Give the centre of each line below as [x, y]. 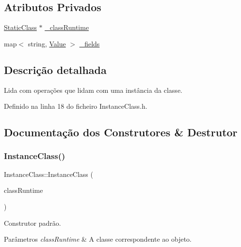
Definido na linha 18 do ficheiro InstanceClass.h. [76, 106]
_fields [89, 43]
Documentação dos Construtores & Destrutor [121, 132]
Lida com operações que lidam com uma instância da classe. [93, 90]
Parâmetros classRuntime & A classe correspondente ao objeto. [98, 239]
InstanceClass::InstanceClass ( [48, 174]
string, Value [47, 43]
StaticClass [20, 27]
